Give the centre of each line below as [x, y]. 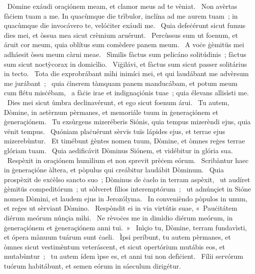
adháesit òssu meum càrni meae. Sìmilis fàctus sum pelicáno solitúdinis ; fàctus [125, 54]
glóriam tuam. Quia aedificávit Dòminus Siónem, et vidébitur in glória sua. [118, 150]
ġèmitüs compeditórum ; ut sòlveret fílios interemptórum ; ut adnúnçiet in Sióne [127, 189]
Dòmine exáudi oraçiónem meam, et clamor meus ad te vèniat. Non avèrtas [122, 6]
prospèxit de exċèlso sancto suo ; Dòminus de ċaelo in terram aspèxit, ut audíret [127, 179]
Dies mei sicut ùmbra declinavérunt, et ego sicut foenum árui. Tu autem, [118, 102]
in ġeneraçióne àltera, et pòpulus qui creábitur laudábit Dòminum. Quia [114, 170]
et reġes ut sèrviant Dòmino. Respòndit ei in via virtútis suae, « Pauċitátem [121, 208]
